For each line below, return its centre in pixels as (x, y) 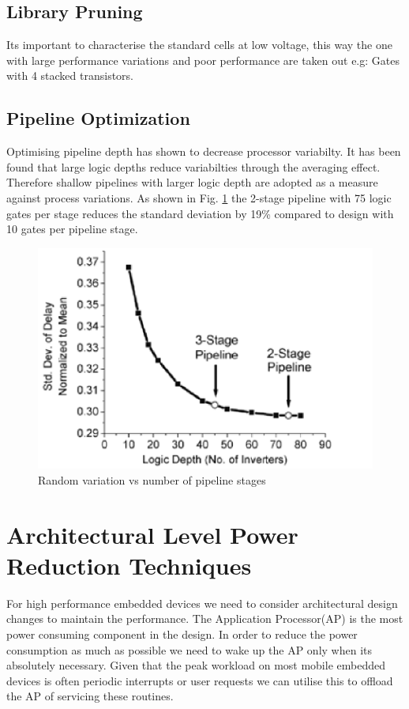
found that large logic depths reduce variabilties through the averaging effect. (193, 166)
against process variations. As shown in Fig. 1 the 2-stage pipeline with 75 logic (199, 197)
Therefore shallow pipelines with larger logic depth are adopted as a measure (192, 182)
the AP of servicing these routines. (90, 696)
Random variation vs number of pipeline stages (152, 479)
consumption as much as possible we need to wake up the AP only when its (189, 649)
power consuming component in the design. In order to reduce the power (182, 634)
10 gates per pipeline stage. (72, 229)
